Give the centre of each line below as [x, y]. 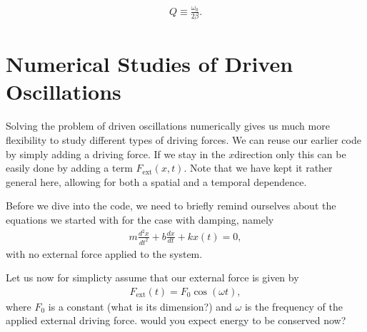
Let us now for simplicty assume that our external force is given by [152, 277]
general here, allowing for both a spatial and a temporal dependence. [156, 181]
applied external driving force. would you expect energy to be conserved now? [176, 320]
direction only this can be [290, 154]
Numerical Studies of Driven [150, 64]
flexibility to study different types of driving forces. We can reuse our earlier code [183, 139]
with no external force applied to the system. [104, 253]
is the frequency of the [293, 306]
